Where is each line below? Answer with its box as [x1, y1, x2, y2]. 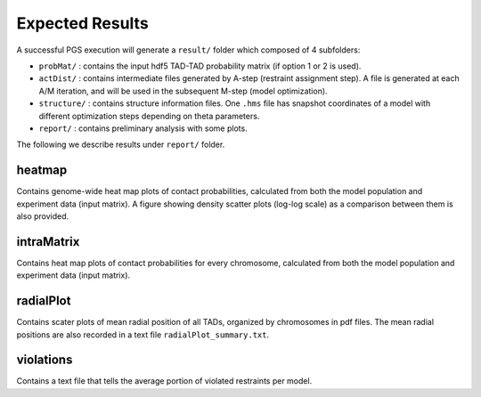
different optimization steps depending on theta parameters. [38, 110, 260, 121]
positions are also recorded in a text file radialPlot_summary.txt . [16, 329, 270, 340]
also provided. [16, 210, 69, 222]
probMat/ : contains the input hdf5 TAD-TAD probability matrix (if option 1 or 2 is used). [38, 61, 362, 71]
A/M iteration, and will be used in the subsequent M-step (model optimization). [38, 85, 329, 96]
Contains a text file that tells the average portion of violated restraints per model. [16, 376, 313, 386]
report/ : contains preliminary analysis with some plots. [38, 123, 249, 134]
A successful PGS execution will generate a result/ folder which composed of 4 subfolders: [16, 45, 361, 55]
